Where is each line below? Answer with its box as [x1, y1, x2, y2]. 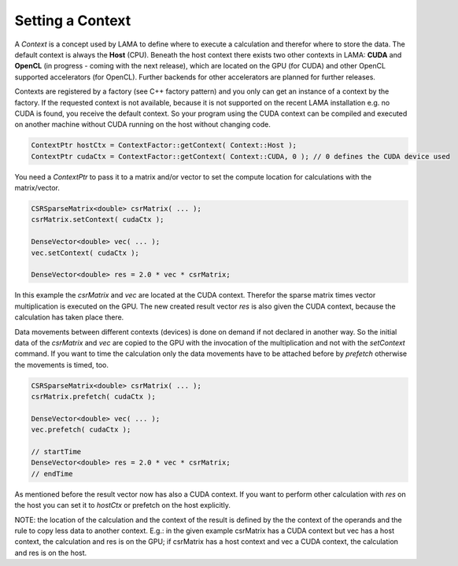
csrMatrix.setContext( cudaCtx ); [31, 215, 164, 224]
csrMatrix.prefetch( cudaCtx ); [31, 392, 157, 401]
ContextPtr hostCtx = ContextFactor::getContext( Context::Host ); [31, 141, 297, 150]
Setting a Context [14, 12, 131, 29]
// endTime [31, 469, 73, 478]
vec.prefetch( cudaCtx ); [31, 425, 131, 435]
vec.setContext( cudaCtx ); [31, 248, 139, 257]
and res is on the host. [14, 548, 87, 557]
